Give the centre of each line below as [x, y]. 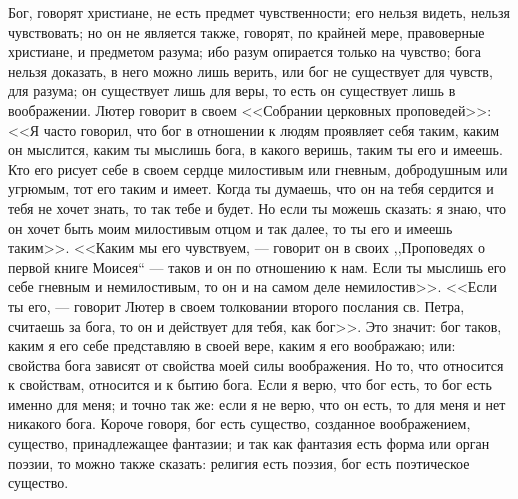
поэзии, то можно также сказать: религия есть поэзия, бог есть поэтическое [239, 462]
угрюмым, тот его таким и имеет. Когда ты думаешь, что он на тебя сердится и [251, 188]
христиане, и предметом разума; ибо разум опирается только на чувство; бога [245, 51]
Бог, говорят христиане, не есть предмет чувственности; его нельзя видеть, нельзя [259, 12]
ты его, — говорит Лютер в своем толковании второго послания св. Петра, [236, 305]
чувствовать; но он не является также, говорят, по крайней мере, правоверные [246, 31]
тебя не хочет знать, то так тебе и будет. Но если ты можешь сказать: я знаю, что [257, 207]
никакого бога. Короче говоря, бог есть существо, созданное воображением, [239, 423]
